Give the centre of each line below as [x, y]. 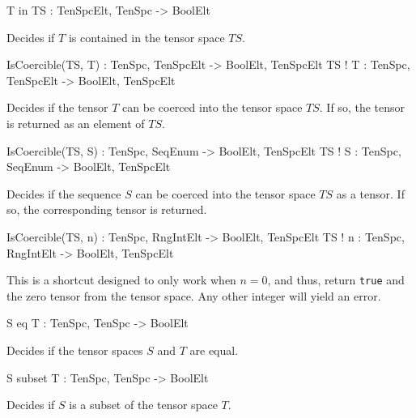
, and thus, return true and [336, 280]
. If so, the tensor [362, 107]
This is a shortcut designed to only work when [121, 280]
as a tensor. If [370, 193]
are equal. [214, 350]
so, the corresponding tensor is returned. [107, 209]
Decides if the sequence [64, 193]
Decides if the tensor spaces [75, 350]
